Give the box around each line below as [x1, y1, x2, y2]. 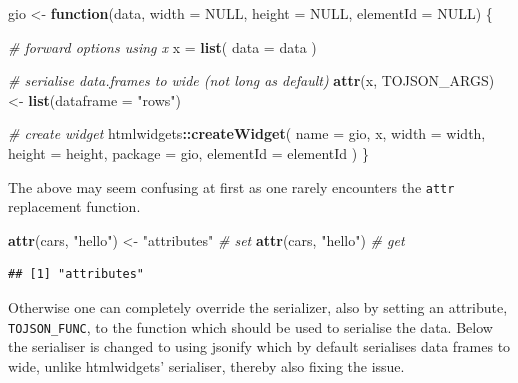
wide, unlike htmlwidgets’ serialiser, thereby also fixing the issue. [8, 355, 405, 376]
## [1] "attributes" [8, 267, 145, 282]
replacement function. [8, 196, 141, 217]
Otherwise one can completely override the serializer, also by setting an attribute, [8, 297, 508, 317]
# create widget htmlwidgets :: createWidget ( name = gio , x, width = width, [8, 123, 486, 144]
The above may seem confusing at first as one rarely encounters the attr [8, 176, 455, 197]
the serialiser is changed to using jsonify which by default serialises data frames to [8, 336, 511, 357]
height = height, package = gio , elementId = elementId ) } [8, 142, 369, 163]
